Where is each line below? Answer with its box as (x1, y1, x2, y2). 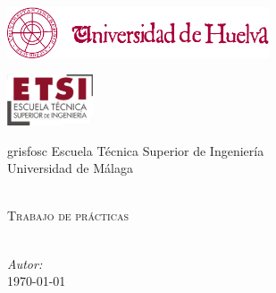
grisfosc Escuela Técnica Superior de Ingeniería (7, 141, 264, 159)
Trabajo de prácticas (7, 206, 129, 225)
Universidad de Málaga (7, 159, 133, 177)
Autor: (7, 254, 43, 272)
